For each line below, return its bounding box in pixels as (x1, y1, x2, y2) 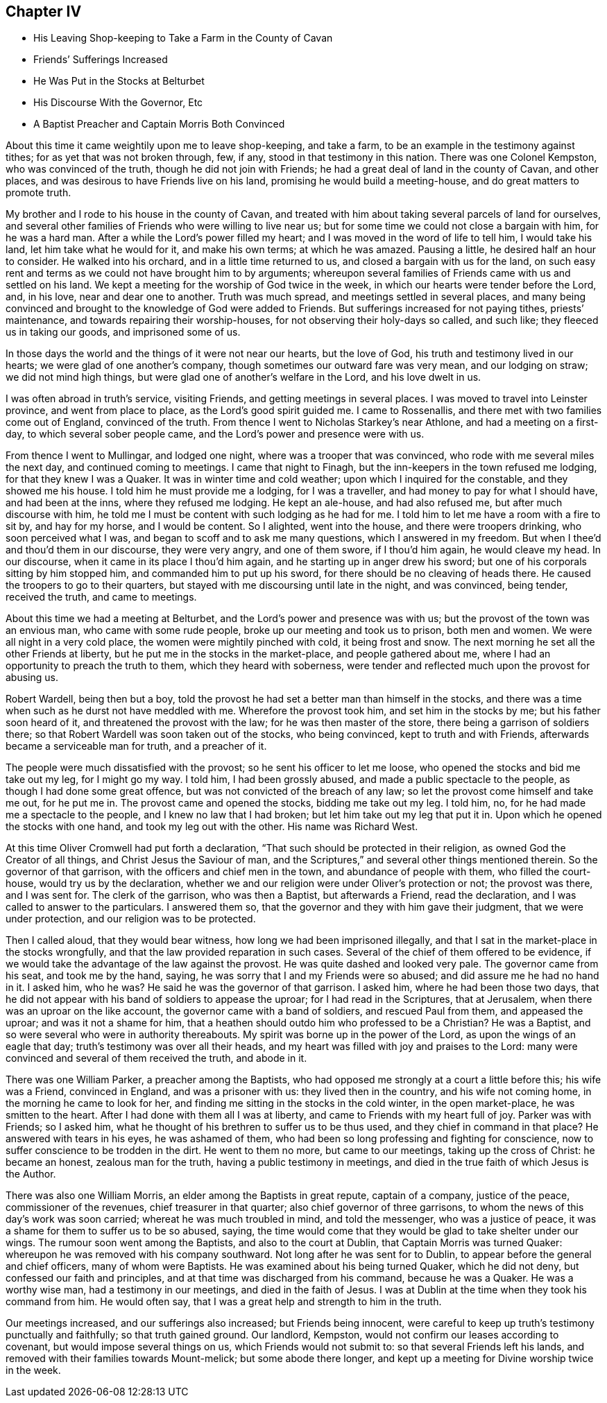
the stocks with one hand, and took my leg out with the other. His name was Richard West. (6, 820, 418, 833)
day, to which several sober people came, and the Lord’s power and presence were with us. (6, 428, 425, 440)
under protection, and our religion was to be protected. (6, 913, 256, 925)
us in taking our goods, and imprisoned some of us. (6, 326, 241, 338)
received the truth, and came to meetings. (6, 591, 197, 603)
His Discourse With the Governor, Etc (33, 96, 203, 109)
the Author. (6, 1168, 56, 1180)
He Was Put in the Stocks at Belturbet (33, 75, 205, 87)
